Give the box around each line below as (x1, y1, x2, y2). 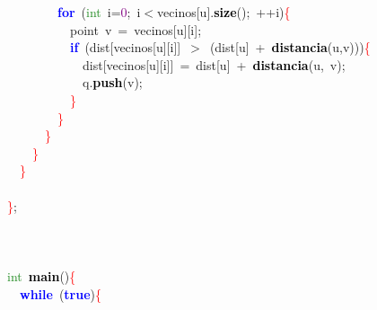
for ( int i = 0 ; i (57, 3, 141, 21)
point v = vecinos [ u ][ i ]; (69, 20, 202, 39)
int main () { (7, 266, 76, 285)
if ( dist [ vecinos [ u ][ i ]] (70, 38, 181, 57)
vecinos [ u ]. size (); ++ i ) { (157, 3, 291, 21)
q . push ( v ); (82, 73, 143, 92)
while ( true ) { (20, 284, 102, 303)
